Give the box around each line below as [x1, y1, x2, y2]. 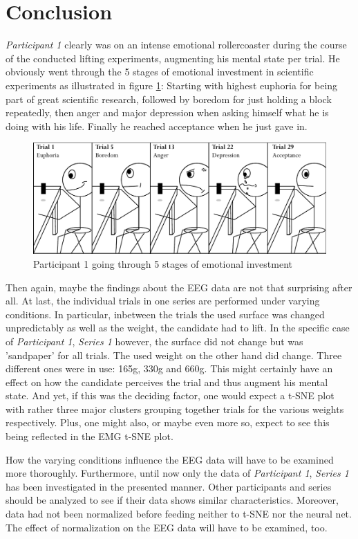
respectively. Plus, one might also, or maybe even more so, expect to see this [6, 415, 330, 430]
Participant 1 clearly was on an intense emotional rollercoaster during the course [6, 37, 347, 52]
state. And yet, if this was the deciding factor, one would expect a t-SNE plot [6, 388, 335, 403]
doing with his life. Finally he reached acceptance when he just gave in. [6, 118, 308, 133]
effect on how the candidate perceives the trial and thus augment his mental [6, 374, 328, 389]
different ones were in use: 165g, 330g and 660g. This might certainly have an [6, 361, 333, 376]
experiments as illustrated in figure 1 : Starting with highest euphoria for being [6, 77, 338, 92]
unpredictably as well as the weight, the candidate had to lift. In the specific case [6, 320, 350, 335]
